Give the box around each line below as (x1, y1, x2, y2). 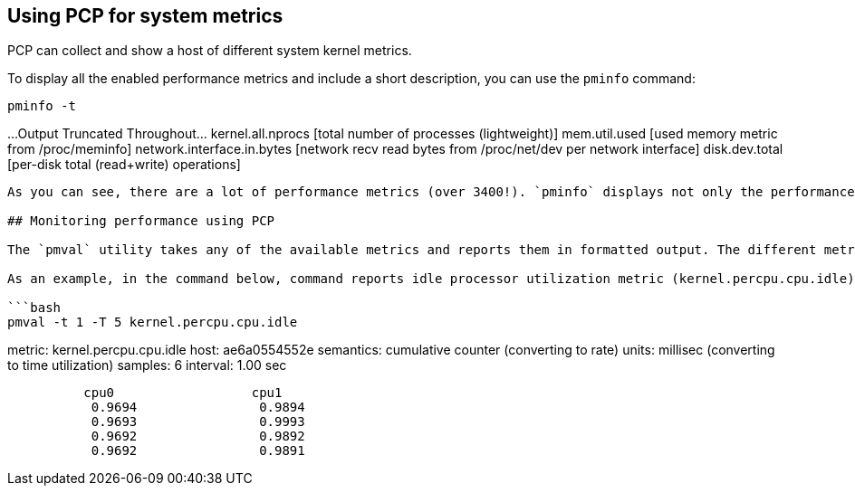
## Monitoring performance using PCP (7, 213, 275, 229)
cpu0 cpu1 (83, 385, 283, 401)
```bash (7, 300, 62, 316)
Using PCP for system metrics (7, 5, 283, 27)
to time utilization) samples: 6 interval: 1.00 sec (7, 357, 287, 374)
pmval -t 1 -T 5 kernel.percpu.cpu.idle (7, 315, 298, 330)
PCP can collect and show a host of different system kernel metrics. (7, 43, 412, 59)
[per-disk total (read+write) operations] (7, 156, 241, 173)
